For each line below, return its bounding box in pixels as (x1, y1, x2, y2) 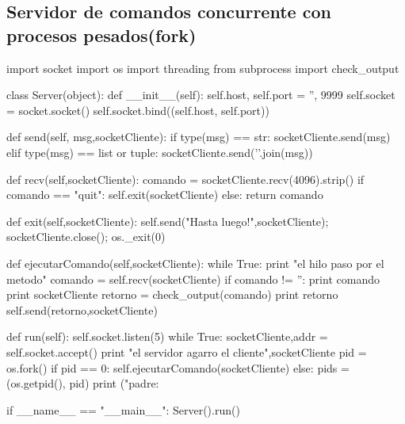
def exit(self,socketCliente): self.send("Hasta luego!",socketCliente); (6, 212, 329, 229)
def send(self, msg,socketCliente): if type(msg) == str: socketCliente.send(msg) (6, 128, 391, 145)
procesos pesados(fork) (6, 22, 197, 47)
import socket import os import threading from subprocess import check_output (6, 59, 399, 76)
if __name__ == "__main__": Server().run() (6, 401, 240, 418)
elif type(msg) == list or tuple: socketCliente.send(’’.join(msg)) (6, 143, 313, 160)
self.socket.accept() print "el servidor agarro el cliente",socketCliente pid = (6, 343, 367, 360)
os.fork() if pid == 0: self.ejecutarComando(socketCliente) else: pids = (6, 359, 350, 376)
